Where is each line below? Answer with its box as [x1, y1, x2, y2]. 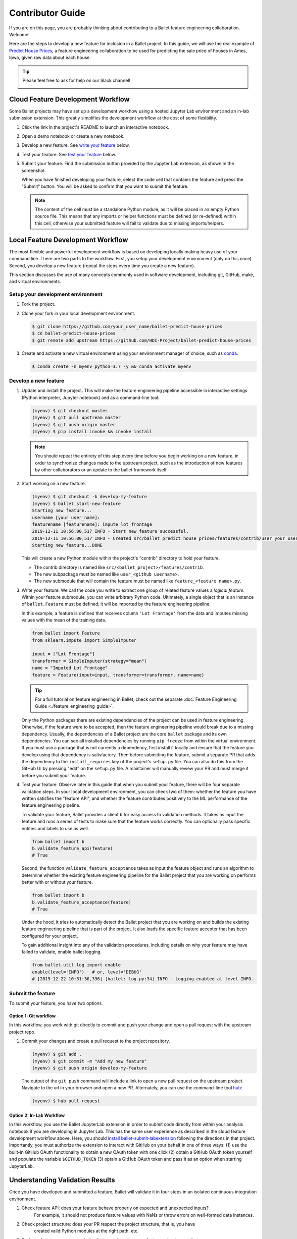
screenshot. [21, 168, 46, 173]
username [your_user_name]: [32, 514, 100, 520]
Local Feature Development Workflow [9, 235, 128, 244]
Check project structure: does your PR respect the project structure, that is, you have [21, 1221, 196, 1227]
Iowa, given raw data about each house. [9, 55, 91, 60]
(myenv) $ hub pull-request [32, 1098, 100, 1104]
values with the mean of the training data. [21, 617, 106, 623]
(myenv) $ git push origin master [32, 422, 116, 427]
